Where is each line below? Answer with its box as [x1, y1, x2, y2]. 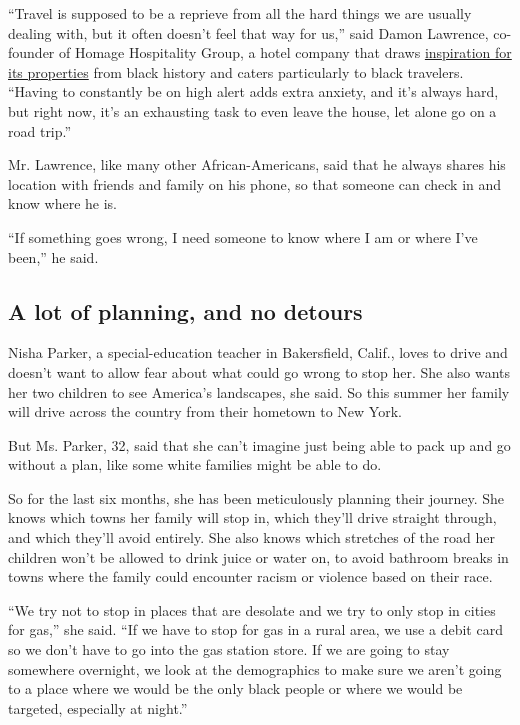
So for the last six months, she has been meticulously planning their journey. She [8, 487, 505, 508]
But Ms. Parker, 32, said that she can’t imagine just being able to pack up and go [8, 434, 511, 455]
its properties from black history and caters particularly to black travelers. [8, 61, 464, 82]
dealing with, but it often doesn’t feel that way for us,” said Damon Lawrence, [8, 22, 489, 43]
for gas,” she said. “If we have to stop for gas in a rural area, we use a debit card [8, 619, 503, 640]
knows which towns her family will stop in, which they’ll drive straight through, [8, 507, 497, 528]
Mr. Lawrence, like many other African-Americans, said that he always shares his [8, 154, 506, 175]
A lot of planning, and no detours [8, 295, 363, 326]
